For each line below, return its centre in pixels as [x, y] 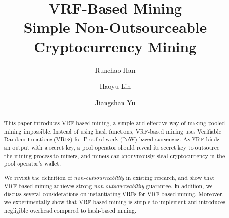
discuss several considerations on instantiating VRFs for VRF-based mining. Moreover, [114, 194]
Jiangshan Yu [115, 102]
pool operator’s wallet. [33, 164]
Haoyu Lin [115, 86]
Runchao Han [115, 69]
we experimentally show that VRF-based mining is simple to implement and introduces [114, 202]
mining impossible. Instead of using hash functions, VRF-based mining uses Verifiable [113, 131]
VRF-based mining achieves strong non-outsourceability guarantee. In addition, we [108, 186]
